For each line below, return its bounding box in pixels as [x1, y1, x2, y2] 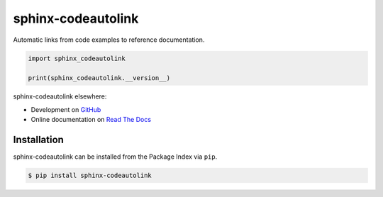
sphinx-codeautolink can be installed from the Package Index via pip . [13, 152, 218, 161]
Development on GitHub [30, 105, 101, 113]
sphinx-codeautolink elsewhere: [13, 92, 107, 101]
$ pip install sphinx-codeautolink [28, 171, 152, 179]
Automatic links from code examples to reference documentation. [13, 35, 205, 44]
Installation [13, 133, 64, 145]
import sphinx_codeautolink [28, 54, 126, 62]
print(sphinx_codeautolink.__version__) [28, 74, 170, 82]
